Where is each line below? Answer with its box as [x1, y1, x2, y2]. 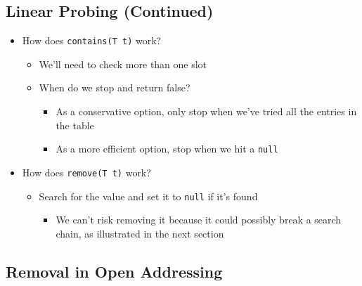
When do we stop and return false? [39, 80, 190, 95]
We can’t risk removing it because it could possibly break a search [56, 212, 342, 227]
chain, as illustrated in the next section [56, 226, 224, 240]
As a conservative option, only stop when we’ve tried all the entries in [56, 104, 357, 119]
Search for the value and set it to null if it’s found [39, 188, 258, 203]
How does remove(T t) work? [22, 164, 151, 179]
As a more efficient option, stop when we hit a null [56, 141, 278, 156]
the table [56, 117, 94, 132]
